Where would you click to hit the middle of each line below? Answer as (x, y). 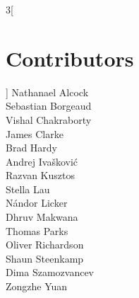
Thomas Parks (37, 230)
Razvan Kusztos (40, 175)
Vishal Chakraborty (49, 119)
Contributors (70, 58)
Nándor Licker (37, 203)
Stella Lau (28, 189)
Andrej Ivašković (42, 161)
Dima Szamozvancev (50, 272)
